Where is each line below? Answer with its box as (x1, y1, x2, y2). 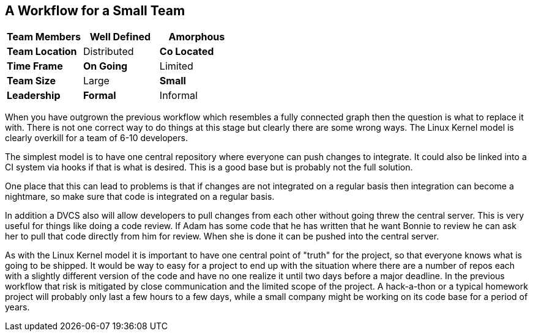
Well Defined (89, 31, 151, 43)
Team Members (7, 31, 81, 43)
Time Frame (7, 60, 63, 73)
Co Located (159, 45, 214, 58)
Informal (159, 89, 198, 102)
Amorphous (168, 31, 225, 43)
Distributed (83, 45, 134, 58)
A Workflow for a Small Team (5, 3, 185, 18)
